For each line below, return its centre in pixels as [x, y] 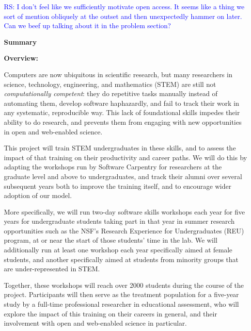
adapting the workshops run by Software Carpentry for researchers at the [113, 167]
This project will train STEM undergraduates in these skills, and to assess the [120, 148]
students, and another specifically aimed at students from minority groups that [121, 259]
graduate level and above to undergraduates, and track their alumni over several [123, 176]
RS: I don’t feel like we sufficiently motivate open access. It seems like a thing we [124, 6]
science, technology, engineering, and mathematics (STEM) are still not [110, 84]
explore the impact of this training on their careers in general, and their [110, 313]
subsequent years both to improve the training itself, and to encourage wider [118, 186]
